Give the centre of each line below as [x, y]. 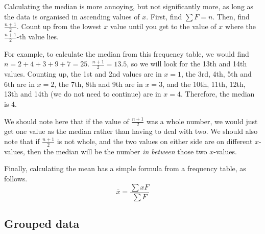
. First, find [164, 16]
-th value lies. [38, 37]
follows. [16, 179]
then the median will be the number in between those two [117, 151]
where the [240, 26]
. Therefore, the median [218, 94]
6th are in [19, 84]
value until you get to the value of [163, 26]
